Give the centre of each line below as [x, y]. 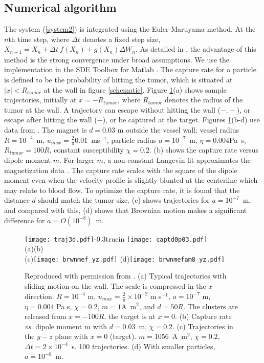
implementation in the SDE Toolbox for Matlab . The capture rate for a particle [130, 69]
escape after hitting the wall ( [51, 120]
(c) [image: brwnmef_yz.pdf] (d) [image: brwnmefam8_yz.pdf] [125, 258]
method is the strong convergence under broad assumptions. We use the [117, 59]
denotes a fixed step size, [122, 39]
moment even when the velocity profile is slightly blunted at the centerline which [131, 180]
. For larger [77, 160]
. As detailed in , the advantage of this [196, 49]
